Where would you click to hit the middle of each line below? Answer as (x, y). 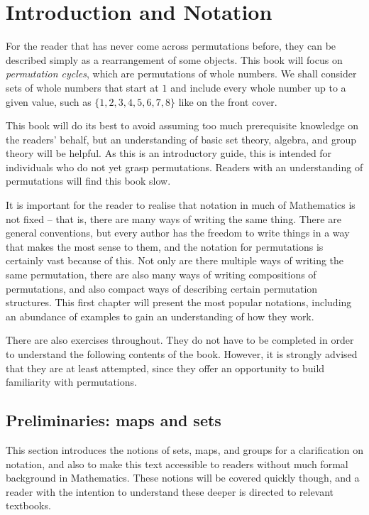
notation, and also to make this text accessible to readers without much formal (177, 463)
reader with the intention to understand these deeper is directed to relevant (170, 491)
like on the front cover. (228, 101)
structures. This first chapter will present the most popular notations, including (179, 302)
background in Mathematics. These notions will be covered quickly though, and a (183, 478)
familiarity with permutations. (71, 382)
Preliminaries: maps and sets (114, 420)
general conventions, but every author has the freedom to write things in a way (178, 233)
